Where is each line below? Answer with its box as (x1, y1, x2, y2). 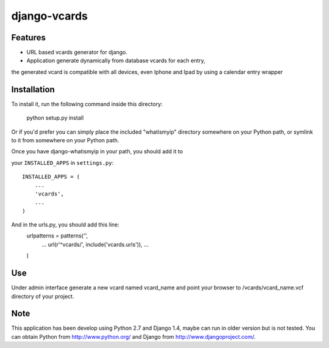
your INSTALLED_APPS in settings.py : (11, 159, 114, 166)
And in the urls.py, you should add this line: (11, 221, 120, 228)
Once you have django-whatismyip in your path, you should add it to (11, 148, 183, 155)
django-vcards (11, 9, 88, 23)
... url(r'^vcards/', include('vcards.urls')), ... (41, 241, 149, 248)
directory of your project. (11, 292, 74, 300)
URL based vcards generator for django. (26, 49, 128, 56)
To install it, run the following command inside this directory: (11, 100, 163, 107)
